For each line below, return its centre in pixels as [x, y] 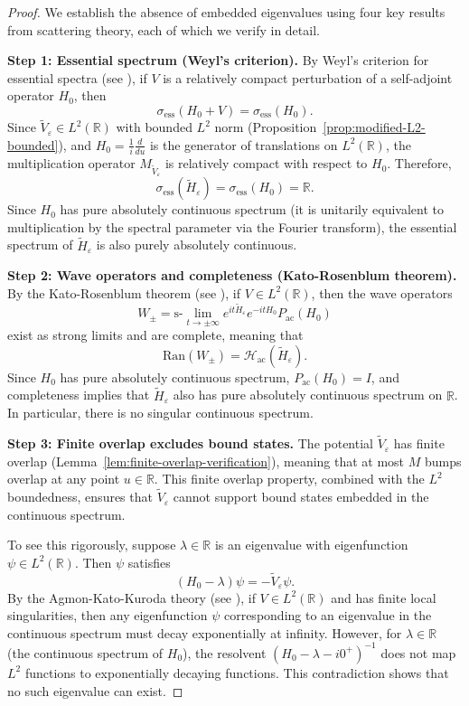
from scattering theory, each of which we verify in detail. [164, 29]
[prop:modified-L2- [374, 127]
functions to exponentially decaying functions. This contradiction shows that [237, 672]
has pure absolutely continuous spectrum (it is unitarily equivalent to [252, 209]
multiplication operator [71, 163]
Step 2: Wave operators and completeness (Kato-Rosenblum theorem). [232, 275]
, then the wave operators [382, 292]
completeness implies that [79, 395]
